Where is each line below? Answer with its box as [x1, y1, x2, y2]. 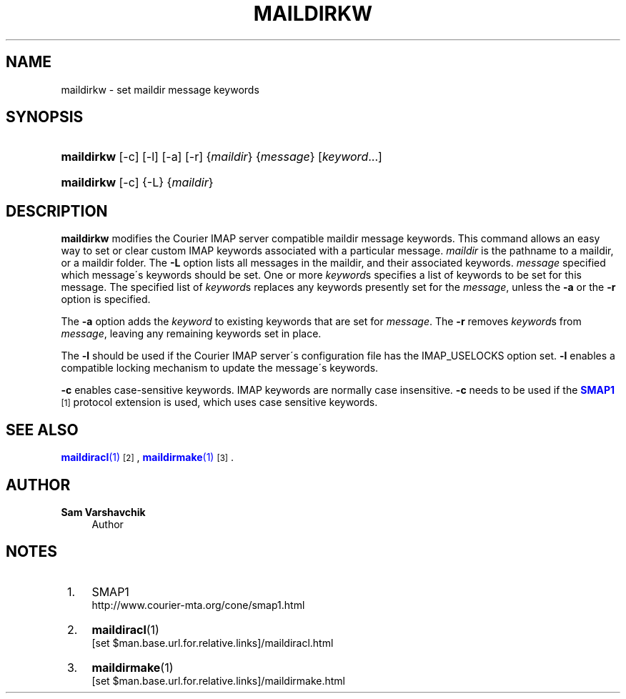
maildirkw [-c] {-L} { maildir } [61, 175, 214, 190]
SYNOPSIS [6, 108, 84, 127]
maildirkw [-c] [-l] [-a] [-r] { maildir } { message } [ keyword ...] [61, 149, 382, 164]
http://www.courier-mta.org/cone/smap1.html [91, 598, 305, 611]
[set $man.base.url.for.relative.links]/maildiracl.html [91, 636, 334, 649]
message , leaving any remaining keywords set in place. [61, 327, 322, 340]
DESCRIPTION [6, 202, 108, 220]
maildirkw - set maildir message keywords [61, 83, 259, 96]
